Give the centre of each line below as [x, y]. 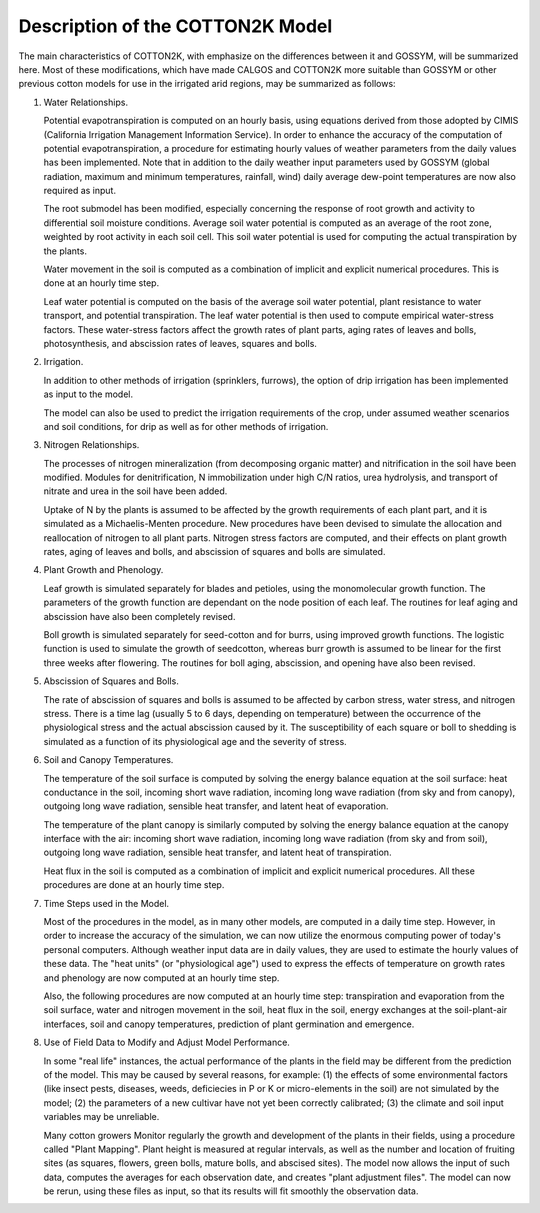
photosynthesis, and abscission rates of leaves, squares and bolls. [180, 343]
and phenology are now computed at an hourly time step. [161, 977]
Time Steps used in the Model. [106, 903]
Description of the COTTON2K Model [175, 26]
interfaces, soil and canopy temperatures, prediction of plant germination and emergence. [229, 1024]
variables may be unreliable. [101, 1117]
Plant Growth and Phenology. [103, 570]
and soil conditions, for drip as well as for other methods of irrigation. [186, 426]
